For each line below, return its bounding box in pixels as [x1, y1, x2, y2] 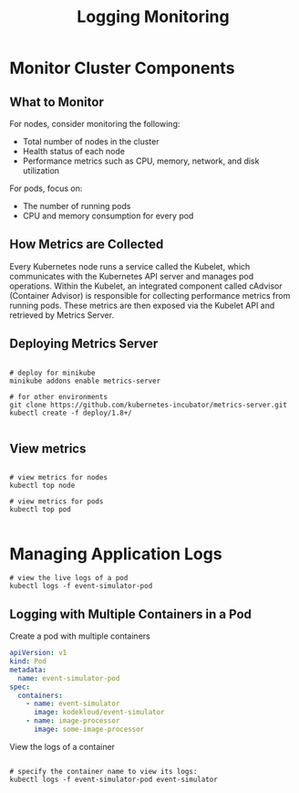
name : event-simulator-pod [17, 673, 120, 682]
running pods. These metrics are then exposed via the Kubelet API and [9, 300, 275, 311]
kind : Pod [9, 657, 47, 666]
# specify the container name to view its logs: [9, 767, 198, 776]
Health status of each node [22, 146, 126, 156]
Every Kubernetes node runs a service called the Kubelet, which [9, 260, 251, 271]
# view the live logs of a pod [9, 574, 129, 583]
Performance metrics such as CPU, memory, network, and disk [22, 155, 260, 166]
